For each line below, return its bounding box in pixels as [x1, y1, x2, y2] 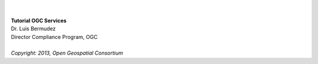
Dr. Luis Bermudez [11, 25, 56, 32]
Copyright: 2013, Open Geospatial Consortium [11, 49, 124, 56]
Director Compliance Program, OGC [11, 33, 98, 40]
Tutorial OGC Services [11, 17, 67, 24]
